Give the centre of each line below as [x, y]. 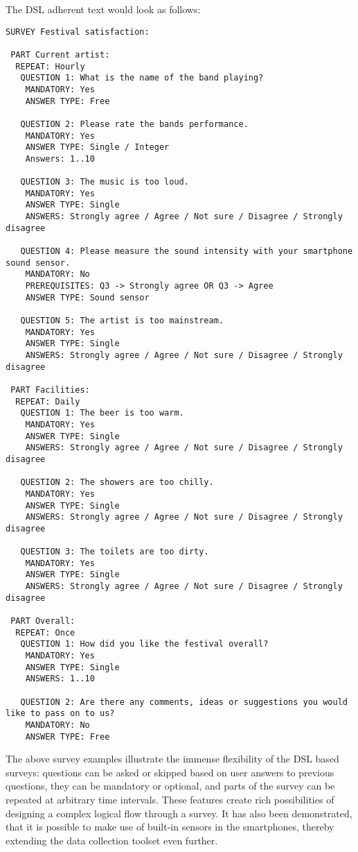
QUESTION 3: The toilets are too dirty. [115, 552]
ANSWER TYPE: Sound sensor [87, 297]
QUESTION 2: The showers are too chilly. [117, 483]
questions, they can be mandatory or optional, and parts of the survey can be [170, 786]
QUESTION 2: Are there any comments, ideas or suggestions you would [184, 702]
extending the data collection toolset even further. [112, 840]
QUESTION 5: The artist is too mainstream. [122, 321]
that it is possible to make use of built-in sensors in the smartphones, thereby [170, 827]
